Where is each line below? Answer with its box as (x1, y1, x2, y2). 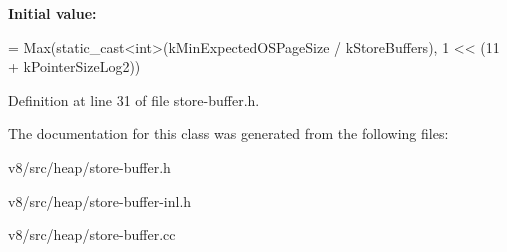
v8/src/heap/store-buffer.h (8, 156, 171, 177)
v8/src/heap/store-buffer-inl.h (8, 190, 192, 211)
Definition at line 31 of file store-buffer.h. (8, 89, 260, 110)
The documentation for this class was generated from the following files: (8, 123, 449, 144)
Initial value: (8, 3, 97, 23)
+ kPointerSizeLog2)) (8, 56, 141, 77)
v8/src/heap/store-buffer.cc (8, 224, 176, 245)
